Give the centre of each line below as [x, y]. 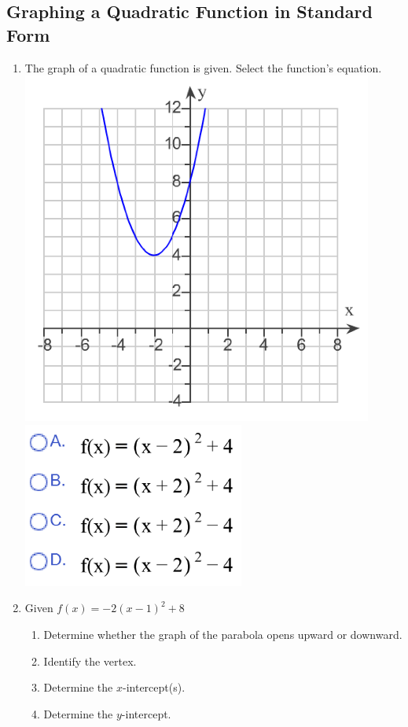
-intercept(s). [154, 687]
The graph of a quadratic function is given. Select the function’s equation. [203, 67]
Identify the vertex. [90, 661]
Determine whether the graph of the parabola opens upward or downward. [223, 634]
